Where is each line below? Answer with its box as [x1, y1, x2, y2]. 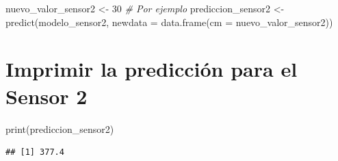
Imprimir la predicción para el [5, 55, 298, 83]
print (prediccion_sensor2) [5, 121, 114, 136]
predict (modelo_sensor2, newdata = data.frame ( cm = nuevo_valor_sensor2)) [5, 14, 333, 29]
